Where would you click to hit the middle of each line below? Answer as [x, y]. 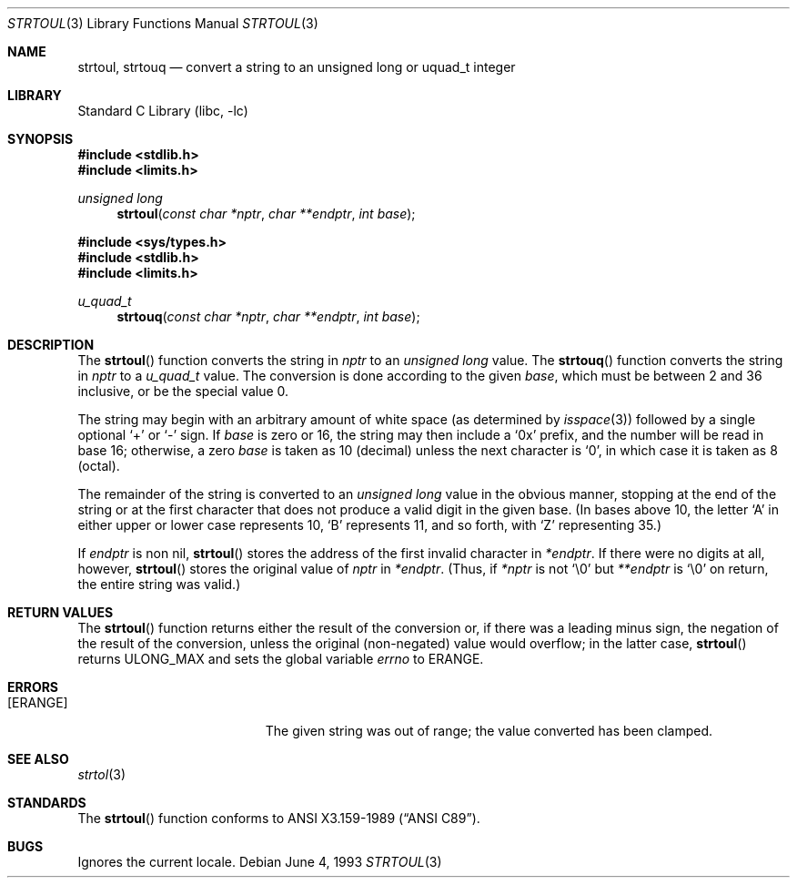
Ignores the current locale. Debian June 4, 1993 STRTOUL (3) [260, 862]
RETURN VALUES [61, 612]
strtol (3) [101, 774]
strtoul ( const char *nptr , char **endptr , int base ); [266, 214]
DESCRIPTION [51, 345]
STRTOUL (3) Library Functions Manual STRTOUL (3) [163, 23]
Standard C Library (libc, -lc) [163, 111]
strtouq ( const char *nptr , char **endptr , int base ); [268, 316]
